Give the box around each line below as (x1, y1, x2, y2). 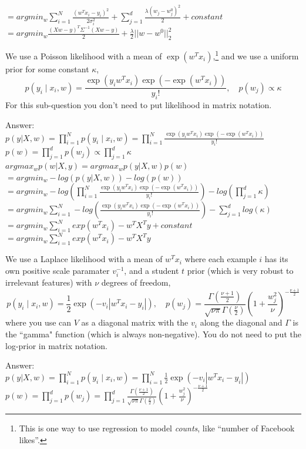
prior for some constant (5, 62, 89, 75)
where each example (184, 253, 257, 265)
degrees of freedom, (101, 276, 171, 289)
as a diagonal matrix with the (81, 316, 189, 329)
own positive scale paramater (5, 264, 110, 276)
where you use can (5, 316, 72, 329)
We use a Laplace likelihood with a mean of (5, 253, 163, 265)
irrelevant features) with (5, 276, 92, 289)
